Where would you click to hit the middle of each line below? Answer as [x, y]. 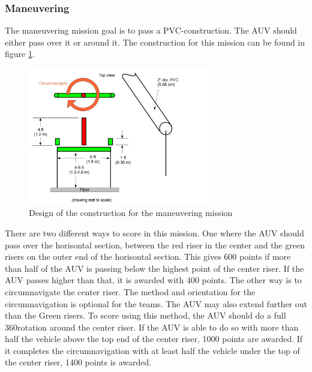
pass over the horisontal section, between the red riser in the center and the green [155, 244]
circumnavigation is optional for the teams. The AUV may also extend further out [156, 303]
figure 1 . [20, 54]
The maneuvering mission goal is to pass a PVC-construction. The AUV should [151, 30]
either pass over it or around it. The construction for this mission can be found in [155, 42]
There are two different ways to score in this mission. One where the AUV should [154, 232]
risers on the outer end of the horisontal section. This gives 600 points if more [148, 256]
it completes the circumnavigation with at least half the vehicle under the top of [152, 350]
